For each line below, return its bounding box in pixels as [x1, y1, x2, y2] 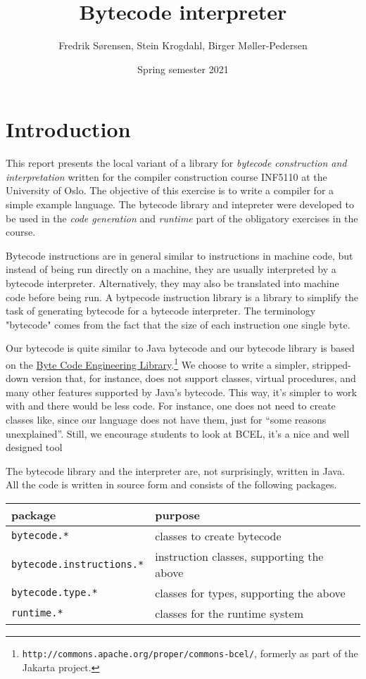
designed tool [6, 440, 63, 455]
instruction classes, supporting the [155, 547, 324, 564]
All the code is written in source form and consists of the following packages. [6, 477, 337, 492]
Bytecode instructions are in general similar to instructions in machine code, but [6, 248, 353, 262]
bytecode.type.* [11, 587, 98, 599]
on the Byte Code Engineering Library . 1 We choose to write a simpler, [6, 355, 310, 372]
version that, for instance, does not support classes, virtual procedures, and [31, 371, 356, 386]
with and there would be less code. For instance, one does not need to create [6, 398, 336, 413]
